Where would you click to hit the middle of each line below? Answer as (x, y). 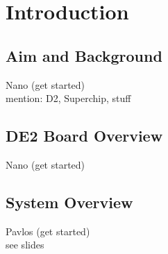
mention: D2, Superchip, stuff (68, 98)
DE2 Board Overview (84, 136)
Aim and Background (84, 55)
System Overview (69, 202)
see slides (25, 245)
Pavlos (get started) (48, 231)
